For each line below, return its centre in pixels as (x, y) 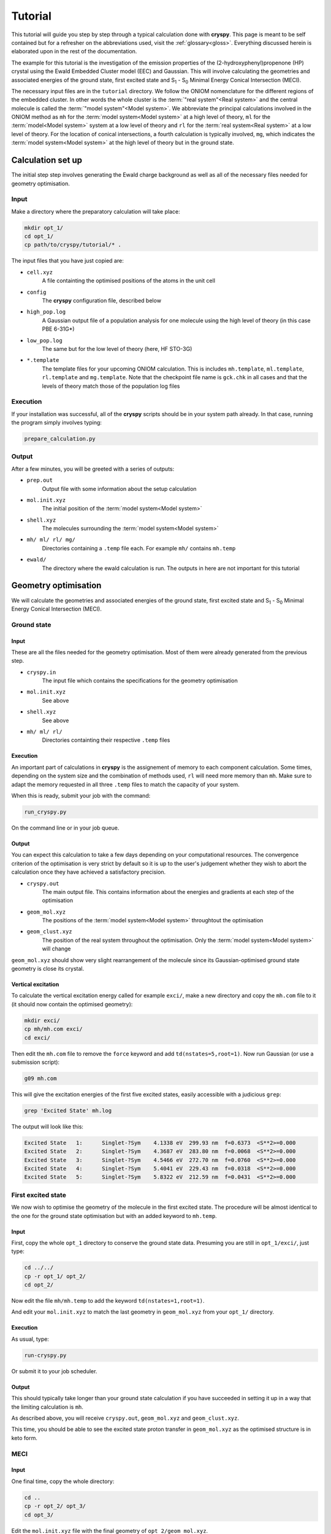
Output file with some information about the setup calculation (119, 488)
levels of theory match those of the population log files (111, 386)
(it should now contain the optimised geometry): (72, 1004)
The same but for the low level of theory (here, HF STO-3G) (117, 349)
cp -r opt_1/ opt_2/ (55, 1276)
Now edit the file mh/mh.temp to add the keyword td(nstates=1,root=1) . (108, 1301)
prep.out (40, 480)
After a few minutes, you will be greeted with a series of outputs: (93, 469)
